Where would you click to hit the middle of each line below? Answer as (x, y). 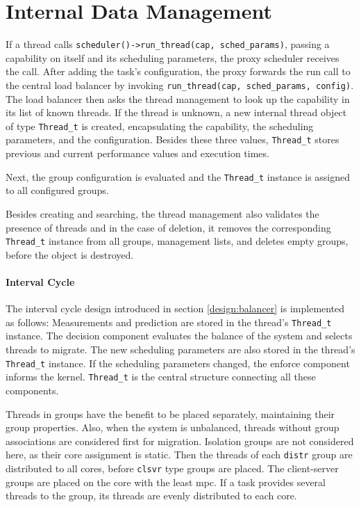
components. (32, 390)
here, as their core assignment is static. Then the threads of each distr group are (179, 454)
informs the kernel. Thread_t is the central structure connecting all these (161, 377)
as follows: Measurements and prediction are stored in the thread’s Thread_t (169, 322)
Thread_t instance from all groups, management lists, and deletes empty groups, (177, 241)
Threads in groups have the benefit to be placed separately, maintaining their (170, 413)
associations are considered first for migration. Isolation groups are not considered (180, 441)
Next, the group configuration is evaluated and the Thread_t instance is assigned (178, 176)
